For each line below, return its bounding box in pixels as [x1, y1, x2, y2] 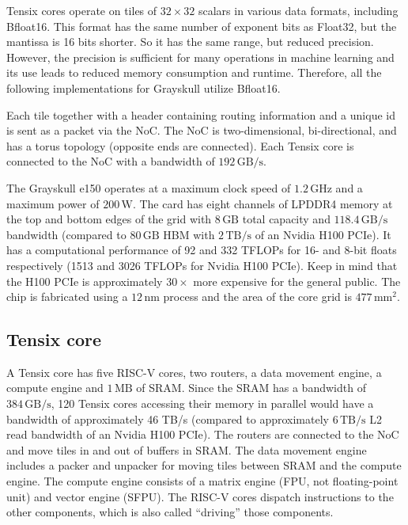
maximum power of [6, 195, 100, 211]
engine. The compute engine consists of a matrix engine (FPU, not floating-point [6, 473, 399, 489]
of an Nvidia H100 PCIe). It [255, 226, 391, 242]
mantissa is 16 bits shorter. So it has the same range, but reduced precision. [6, 33, 374, 50]
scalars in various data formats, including [198, 2, 399, 18]
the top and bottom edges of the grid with [6, 211, 212, 227]
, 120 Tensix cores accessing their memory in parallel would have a [51, 395, 374, 412]
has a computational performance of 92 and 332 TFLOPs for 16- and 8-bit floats [6, 242, 397, 258]
